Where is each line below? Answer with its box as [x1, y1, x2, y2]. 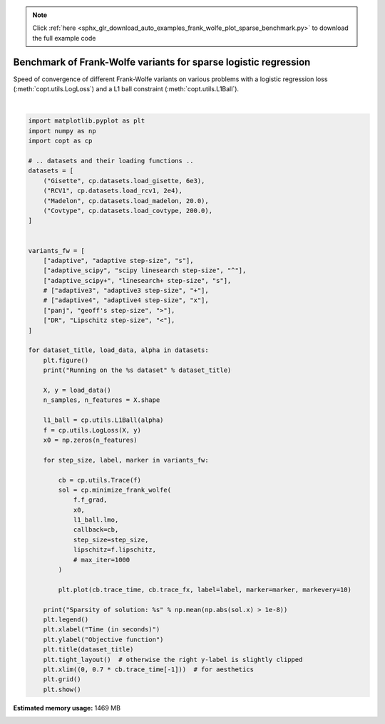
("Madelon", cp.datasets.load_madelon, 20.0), [43, 197, 210, 205]
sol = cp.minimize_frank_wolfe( [58, 485, 171, 494]
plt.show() [43, 685, 81, 693]
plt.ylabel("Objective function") [43, 635, 164, 643]
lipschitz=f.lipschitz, [73, 546, 157, 554]
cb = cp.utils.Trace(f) [58, 476, 142, 484]
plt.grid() [43, 676, 81, 683]
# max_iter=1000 [73, 556, 130, 564]
